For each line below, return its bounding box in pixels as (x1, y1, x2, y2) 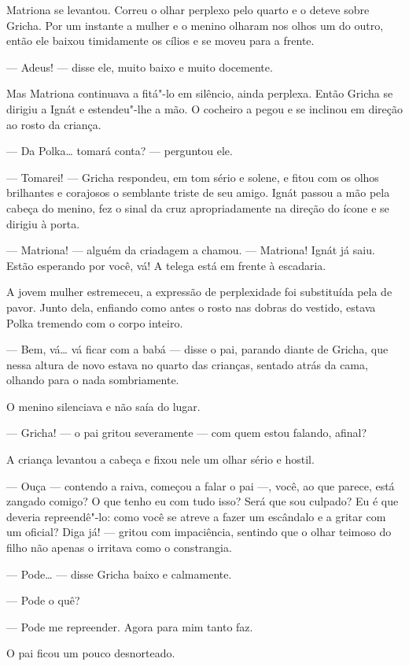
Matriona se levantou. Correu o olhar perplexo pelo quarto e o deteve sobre (6, 2, 370, 17)
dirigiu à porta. (6, 215, 80, 231)
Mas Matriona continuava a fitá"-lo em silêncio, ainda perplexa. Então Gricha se (6, 85, 393, 102)
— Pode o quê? (6, 592, 80, 609)
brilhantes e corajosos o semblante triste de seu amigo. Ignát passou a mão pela (6, 184, 390, 201)
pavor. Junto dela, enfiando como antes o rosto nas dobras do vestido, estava (6, 298, 376, 315)
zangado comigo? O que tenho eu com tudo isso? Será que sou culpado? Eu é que (6, 493, 399, 509)
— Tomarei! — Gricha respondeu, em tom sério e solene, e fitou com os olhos (6, 168, 379, 185)
